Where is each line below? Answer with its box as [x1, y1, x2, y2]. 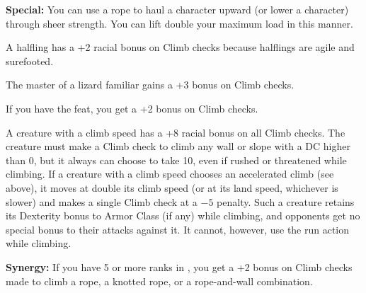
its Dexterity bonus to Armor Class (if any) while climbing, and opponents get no [6, 208, 360, 223]
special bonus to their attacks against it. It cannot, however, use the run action [6, 222, 350, 236]
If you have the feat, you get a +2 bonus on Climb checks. [6, 100, 258, 115]
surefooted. [6, 53, 54, 68]
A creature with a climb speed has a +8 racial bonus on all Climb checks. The [6, 125, 345, 139]
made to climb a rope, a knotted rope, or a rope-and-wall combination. [6, 273, 313, 288]
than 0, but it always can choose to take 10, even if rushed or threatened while [6, 152, 347, 167]
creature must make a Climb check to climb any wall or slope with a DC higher [6, 139, 350, 154]
